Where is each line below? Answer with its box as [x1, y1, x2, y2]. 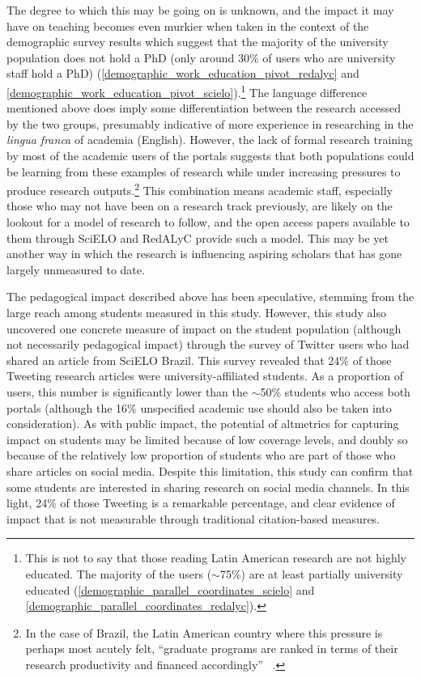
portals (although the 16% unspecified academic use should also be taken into [6, 399, 392, 416]
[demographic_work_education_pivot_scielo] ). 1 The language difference [6, 81, 368, 100]
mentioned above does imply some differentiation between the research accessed [6, 100, 401, 117]
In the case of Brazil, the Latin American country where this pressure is [25, 624, 383, 641]
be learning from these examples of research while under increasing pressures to [6, 163, 401, 180]
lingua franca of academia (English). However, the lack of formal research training [6, 131, 413, 148]
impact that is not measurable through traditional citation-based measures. [6, 510, 381, 527]
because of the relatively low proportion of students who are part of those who [6, 447, 396, 464]
